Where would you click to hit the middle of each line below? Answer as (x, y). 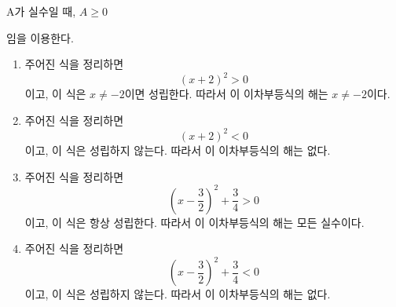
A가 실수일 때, (41, 11)
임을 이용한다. (40, 37)
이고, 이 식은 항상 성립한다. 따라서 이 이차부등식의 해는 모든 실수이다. (194, 222)
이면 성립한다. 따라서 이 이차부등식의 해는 (226, 94)
